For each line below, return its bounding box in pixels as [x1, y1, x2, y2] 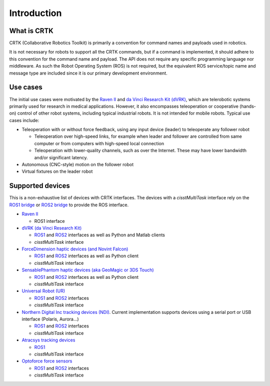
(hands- [239, 103, 256, 109]
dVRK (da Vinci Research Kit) [21, 225, 82, 231]
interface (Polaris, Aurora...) [21, 316, 79, 322]
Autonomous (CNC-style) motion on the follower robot [21, 162, 134, 168]
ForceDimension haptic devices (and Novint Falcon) [21, 246, 128, 252]
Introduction [9, 8, 62, 19]
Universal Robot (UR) [21, 288, 65, 294]
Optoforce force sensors [21, 358, 72, 364]
